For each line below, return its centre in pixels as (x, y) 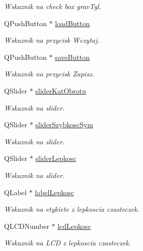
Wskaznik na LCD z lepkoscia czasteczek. (67, 243)
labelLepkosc (54, 192)
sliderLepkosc (56, 158)
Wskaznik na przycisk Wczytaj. (52, 40)
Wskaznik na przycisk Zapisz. (49, 74)
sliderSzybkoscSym (64, 124)
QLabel (15, 192)
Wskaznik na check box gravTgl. (53, 6)
